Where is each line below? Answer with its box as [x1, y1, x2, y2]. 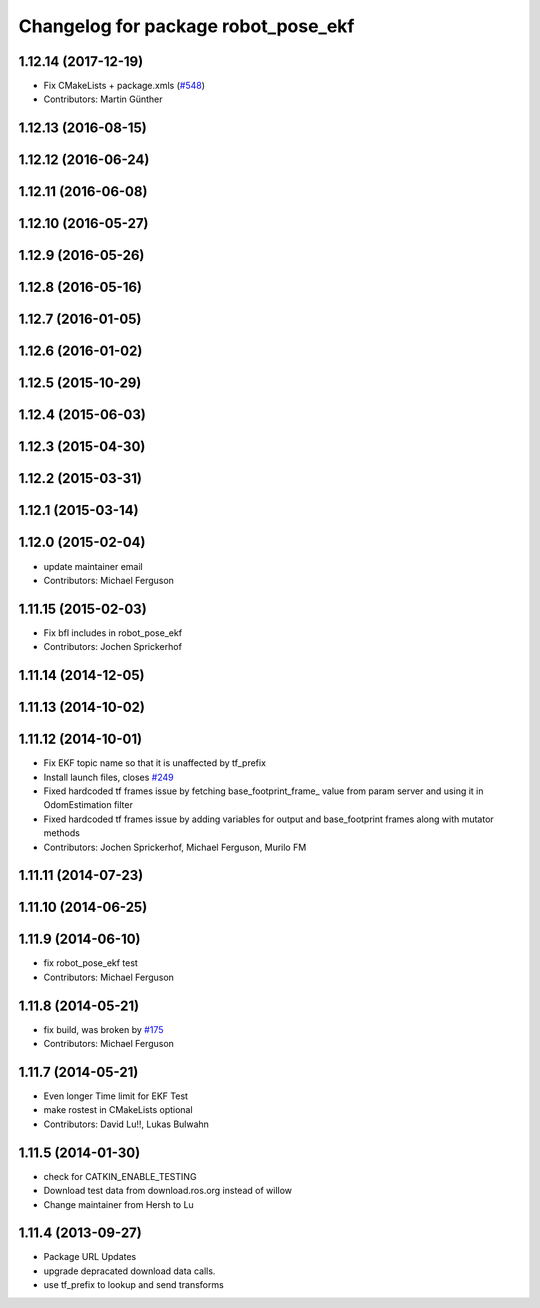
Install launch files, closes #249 [43, 771, 174, 783]
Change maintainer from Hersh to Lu [43, 1198, 194, 1210]
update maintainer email [43, 560, 144, 572]
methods [43, 827, 80, 839]
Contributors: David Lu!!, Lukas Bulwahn [43, 1118, 210, 1130]
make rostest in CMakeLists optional [43, 1104, 194, 1116]
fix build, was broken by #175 [43, 1023, 164, 1035]
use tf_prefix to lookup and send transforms [43, 1279, 224, 1291]
